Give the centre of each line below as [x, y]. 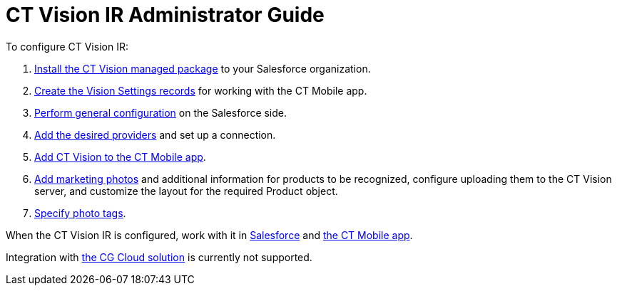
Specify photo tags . [80, 213]
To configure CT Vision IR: [67, 46]
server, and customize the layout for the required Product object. [186, 191]
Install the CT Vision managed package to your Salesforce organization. [203, 68]
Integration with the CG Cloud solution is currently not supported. [159, 257]
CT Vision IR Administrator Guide [165, 15]
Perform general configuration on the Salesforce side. [161, 112]
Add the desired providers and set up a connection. [155, 134]
